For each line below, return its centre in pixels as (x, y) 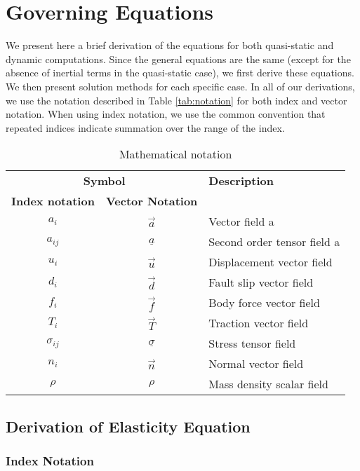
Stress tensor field (252, 343)
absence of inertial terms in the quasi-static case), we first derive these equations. (180, 73)
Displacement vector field (271, 262)
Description (241, 181)
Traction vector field (259, 323)
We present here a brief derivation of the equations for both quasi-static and (170, 45)
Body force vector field (264, 303)
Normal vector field (256, 364)
